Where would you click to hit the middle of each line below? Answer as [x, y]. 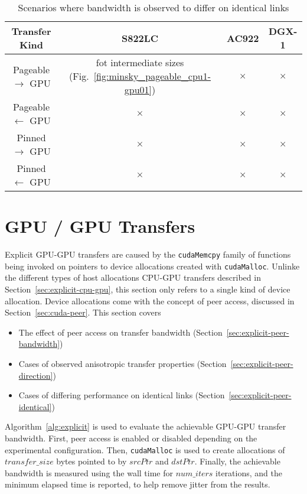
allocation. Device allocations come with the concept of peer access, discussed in [150, 300]
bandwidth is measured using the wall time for [89, 472]
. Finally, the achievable [237, 461]
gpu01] [138, 90]
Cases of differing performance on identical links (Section [122, 395]
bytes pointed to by [92, 461]
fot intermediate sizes [140, 62]
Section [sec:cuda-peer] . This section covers [83, 312]
